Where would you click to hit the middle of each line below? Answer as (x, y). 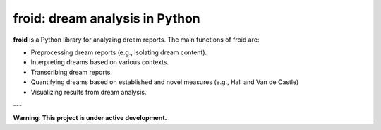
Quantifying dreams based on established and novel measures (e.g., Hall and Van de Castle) (165, 82)
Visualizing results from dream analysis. (89, 92)
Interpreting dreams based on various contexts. (100, 62)
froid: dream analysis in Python (107, 18)
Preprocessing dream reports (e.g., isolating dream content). (119, 52)
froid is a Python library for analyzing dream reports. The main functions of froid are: (136, 40)
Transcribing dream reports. (72, 72)
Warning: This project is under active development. (90, 118)
